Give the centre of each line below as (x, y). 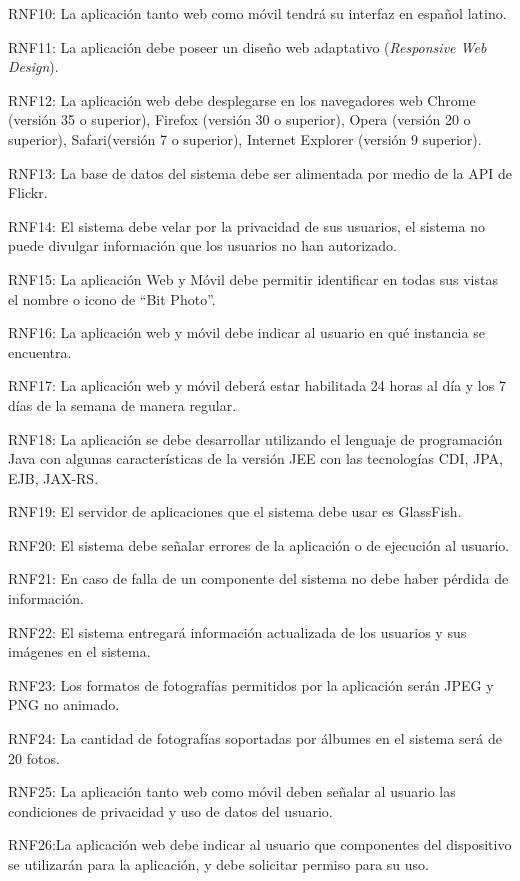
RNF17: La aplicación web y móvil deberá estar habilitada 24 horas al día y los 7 (257, 385)
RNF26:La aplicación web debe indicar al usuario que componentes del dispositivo (260, 844)
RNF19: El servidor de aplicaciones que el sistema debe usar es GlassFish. (235, 511)
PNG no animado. (64, 704)
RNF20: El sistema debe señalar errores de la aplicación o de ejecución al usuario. (259, 544)
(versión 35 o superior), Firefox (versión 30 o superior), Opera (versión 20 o (239, 119)
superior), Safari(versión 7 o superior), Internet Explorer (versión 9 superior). (245, 138)
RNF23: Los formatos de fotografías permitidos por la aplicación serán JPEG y (251, 684)
